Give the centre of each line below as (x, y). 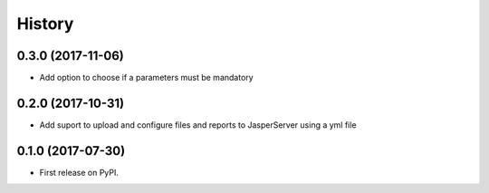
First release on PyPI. (79, 172)
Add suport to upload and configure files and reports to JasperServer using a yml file (198, 125)
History (45, 24)
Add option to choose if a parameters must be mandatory (146, 78)
